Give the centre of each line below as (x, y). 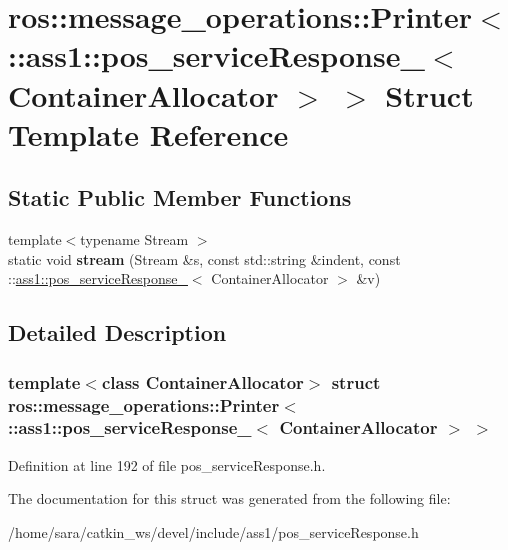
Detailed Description (117, 332)
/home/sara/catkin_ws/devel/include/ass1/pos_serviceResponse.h (213, 531)
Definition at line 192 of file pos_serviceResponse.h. (167, 464)
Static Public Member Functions (180, 197)
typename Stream (134, 239)
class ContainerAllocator (202, 381)
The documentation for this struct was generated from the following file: (229, 498)
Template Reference (148, 133)
